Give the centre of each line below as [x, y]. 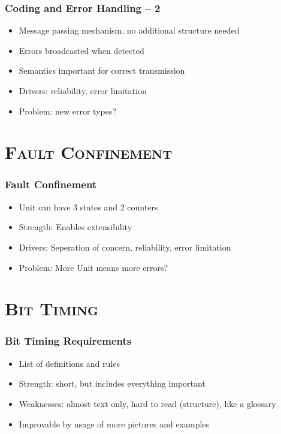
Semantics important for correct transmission [102, 70]
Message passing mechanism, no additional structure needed [129, 30]
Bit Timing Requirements [68, 341]
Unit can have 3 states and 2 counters [88, 207]
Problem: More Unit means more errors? [93, 267]
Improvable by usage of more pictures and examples [114, 424]
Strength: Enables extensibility [75, 227]
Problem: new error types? [68, 111]
